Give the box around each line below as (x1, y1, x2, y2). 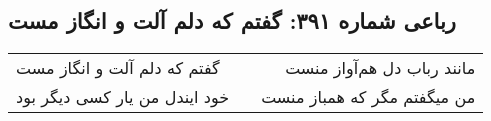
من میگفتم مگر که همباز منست (261, 85, 476, 109)
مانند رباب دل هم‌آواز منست (285, 56, 476, 80)
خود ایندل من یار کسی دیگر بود (16, 85, 230, 109)
